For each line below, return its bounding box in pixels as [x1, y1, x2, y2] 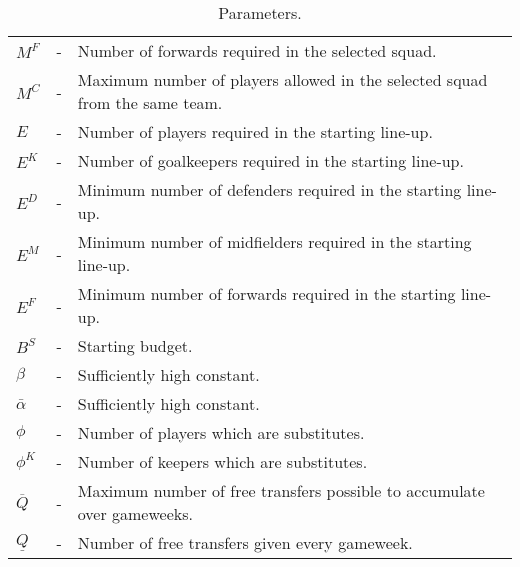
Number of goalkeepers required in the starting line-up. [77, 149, 464, 172]
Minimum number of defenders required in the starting [77, 178, 462, 201]
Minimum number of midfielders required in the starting [77, 230, 472, 253]
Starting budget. [77, 334, 193, 357]
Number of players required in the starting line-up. [77, 120, 433, 143]
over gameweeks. [77, 502, 193, 525]
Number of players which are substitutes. [77, 421, 365, 444]
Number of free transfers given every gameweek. [77, 531, 413, 554]
